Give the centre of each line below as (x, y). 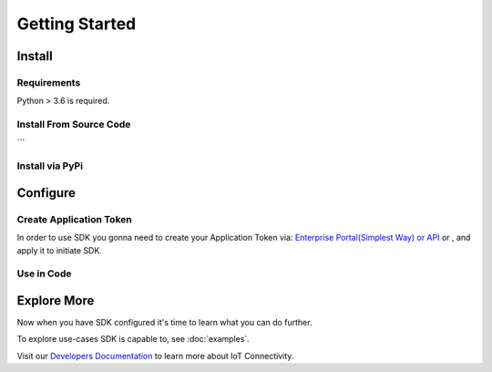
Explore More (56, 300)
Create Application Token (74, 219)
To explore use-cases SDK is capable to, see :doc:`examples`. (133, 339)
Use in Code (44, 274)
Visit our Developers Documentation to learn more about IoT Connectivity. (155, 356)
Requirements (49, 82)
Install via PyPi (50, 166)
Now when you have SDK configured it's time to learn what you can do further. (164, 323)
